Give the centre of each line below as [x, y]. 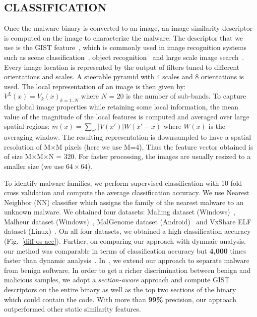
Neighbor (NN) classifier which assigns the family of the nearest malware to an [124, 202]
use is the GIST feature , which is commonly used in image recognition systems [125, 47]
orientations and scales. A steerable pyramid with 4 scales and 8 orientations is [124, 77]
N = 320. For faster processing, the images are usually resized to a [149, 156]
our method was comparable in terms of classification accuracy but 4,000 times [125, 250]
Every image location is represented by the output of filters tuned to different [122, 67]
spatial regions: [27, 126]
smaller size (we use [34, 166]
